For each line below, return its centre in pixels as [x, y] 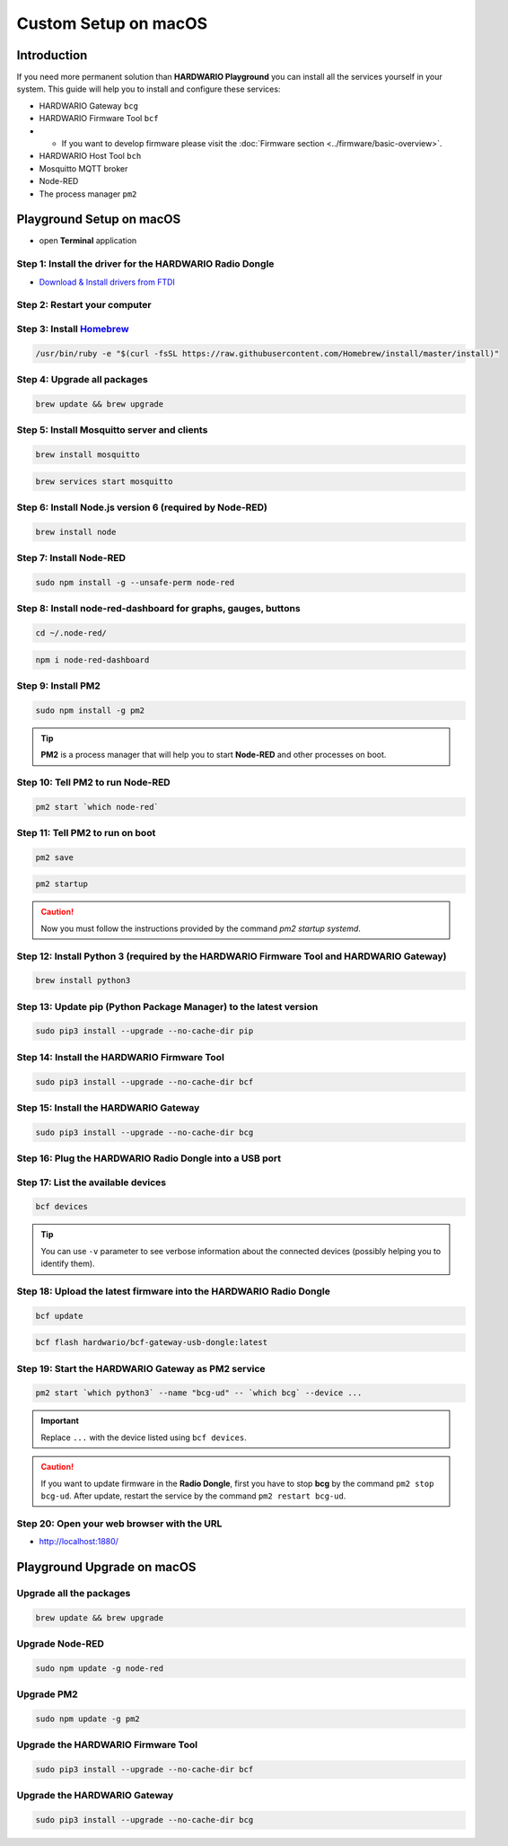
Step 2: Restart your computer [84, 305]
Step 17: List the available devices [92, 1182]
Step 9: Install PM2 [58, 685]
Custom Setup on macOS [112, 23]
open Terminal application [88, 241]
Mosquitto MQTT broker [83, 168]
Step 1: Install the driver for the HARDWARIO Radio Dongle [145, 264]
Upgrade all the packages [74, 1593]
